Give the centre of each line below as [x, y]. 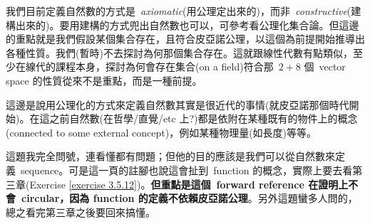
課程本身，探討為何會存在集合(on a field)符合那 [164, 66]
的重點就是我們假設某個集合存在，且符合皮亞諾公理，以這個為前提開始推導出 [185, 39]
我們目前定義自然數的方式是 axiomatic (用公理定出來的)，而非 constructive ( [179, 11]
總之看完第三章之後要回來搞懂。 [81, 212]
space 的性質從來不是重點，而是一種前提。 [104, 80]
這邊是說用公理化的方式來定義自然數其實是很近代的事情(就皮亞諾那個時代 [178, 104]
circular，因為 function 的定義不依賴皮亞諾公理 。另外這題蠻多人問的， [190, 198]
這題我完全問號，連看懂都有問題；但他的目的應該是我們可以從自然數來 [170, 156]
